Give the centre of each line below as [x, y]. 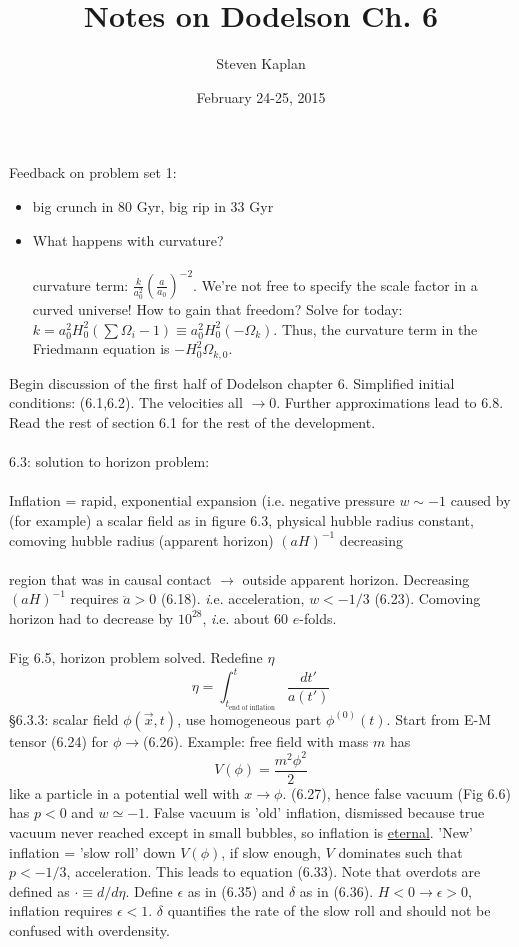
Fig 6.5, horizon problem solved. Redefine [136, 657]
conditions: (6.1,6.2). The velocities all [126, 402]
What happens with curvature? [128, 239]
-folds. [318, 617]
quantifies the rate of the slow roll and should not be [329, 910]
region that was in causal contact [110, 578]
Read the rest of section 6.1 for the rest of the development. [192, 422]
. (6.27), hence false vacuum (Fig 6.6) [396, 792]
